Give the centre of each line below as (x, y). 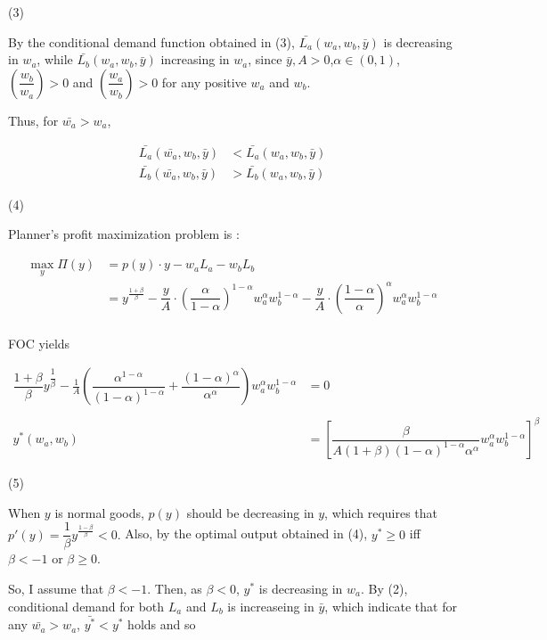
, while (55, 59)
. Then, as (175, 588)
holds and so (162, 624)
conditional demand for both (86, 606)
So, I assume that (56, 588)
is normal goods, (99, 512)
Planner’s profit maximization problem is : (124, 234)
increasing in (195, 59)
